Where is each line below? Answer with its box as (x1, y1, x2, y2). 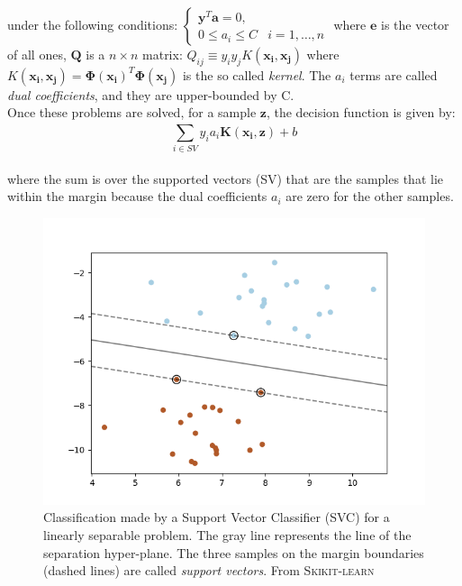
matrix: (142, 45, 183, 63)
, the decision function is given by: (266, 103, 456, 122)
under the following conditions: (7, 15, 178, 33)
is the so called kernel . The (182, 65, 331, 84)
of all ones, (7, 45, 67, 63)
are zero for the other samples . (285, 187, 454, 206)
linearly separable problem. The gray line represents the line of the (43, 526, 412, 545)
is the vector (381, 15, 449, 33)
